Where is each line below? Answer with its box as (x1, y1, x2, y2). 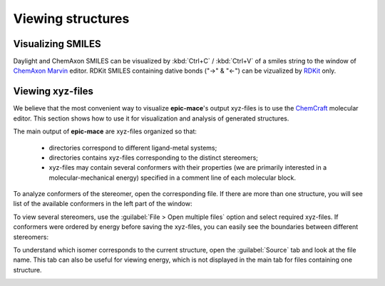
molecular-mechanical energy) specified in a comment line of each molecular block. (48, 173, 296, 182)
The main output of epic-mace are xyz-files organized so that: (13, 127, 197, 136)
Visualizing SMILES (13, 38, 101, 50)
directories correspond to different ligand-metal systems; (48, 143, 217, 152)
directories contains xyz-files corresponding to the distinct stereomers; (48, 153, 258, 162)
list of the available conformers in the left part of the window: (13, 200, 192, 208)
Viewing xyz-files (13, 86, 94, 98)
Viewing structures (13, 11, 130, 26)
